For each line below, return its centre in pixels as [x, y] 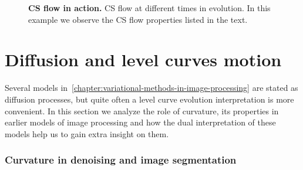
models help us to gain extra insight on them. [87, 133]
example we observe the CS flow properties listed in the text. [138, 19]
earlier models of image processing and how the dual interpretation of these [140, 122]
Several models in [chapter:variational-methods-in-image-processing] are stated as [151, 88]
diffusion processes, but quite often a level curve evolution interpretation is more [149, 99]
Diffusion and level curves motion [143, 59]
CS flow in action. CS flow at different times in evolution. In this [149, 8]
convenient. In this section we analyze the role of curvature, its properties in [142, 110]
